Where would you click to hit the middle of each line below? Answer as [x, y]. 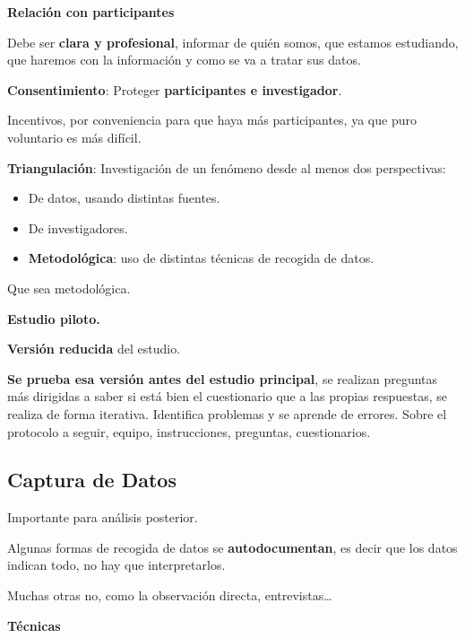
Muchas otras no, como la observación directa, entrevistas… [170, 595]
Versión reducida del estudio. [94, 349]
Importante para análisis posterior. [103, 517]
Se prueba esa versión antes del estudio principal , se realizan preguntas [223, 378]
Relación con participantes [91, 12]
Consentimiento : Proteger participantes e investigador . [175, 89]
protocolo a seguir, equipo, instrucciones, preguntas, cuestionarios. [189, 431]
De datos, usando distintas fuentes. [124, 198]
